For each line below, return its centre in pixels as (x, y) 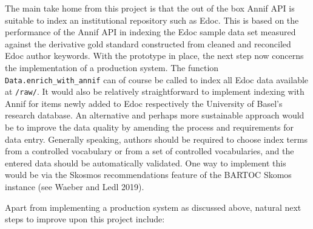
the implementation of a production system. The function (112, 67)
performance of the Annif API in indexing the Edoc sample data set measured (150, 32)
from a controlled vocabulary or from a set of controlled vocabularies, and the (150, 151)
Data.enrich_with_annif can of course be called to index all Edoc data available (157, 79)
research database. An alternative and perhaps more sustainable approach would (155, 115)
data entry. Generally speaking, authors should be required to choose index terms (156, 139)
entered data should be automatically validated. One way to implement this (146, 162)
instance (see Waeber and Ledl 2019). (75, 187)
